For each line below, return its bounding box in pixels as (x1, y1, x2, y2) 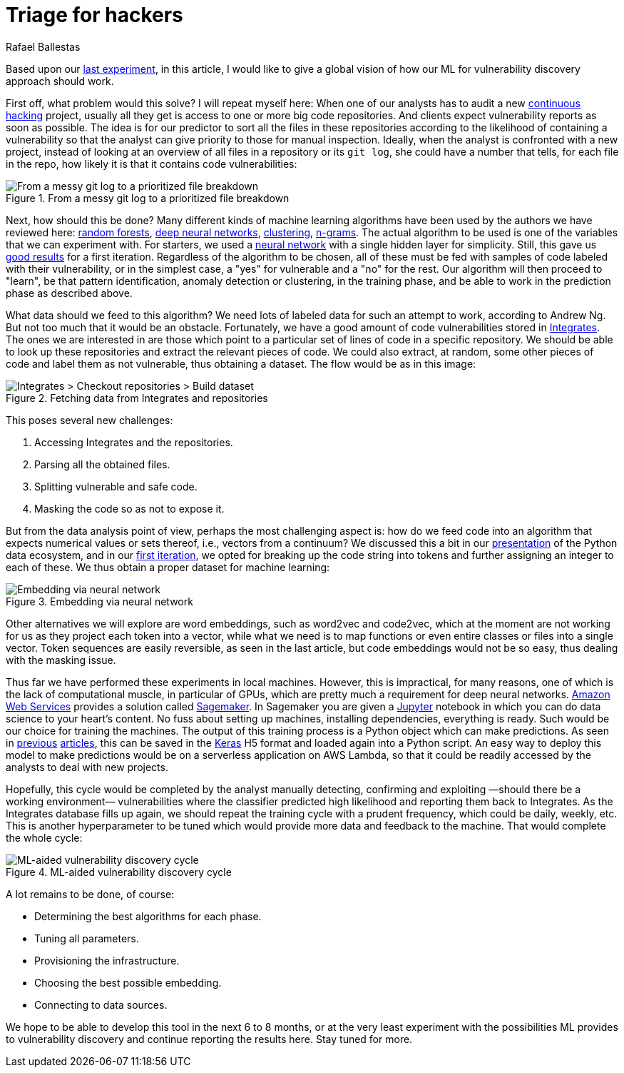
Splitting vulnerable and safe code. (34, 480, 198, 493)
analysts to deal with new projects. (6, 760, 168, 773)
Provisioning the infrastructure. (34, 954, 180, 967)
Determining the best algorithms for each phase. (34, 910, 262, 922)
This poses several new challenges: (6, 413, 173, 426)
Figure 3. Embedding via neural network (6, 595, 193, 608)
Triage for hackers (6, 3, 183, 27)
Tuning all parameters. (34, 932, 139, 944)
